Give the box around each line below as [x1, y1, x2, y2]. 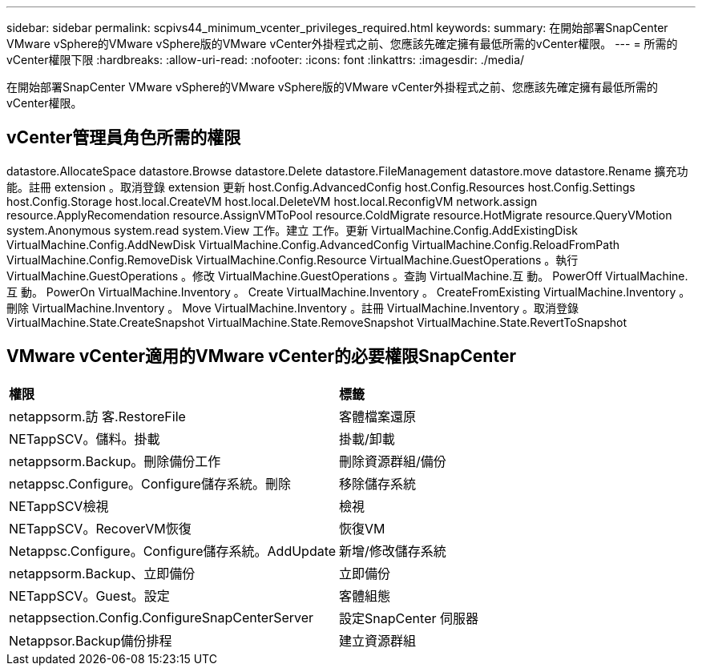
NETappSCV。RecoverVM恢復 [9, 520, 192, 537]
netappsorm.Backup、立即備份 [9, 565, 196, 581]
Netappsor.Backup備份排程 [9, 632, 172, 649]
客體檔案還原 [339, 408, 417, 425]
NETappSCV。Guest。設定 [9, 587, 170, 604]
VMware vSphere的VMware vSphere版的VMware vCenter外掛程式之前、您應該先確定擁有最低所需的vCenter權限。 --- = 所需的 [6, 37, 678, 50]
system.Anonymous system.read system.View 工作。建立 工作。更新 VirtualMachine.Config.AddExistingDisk [6, 223, 578, 237]
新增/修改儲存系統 [339, 542, 446, 559]
